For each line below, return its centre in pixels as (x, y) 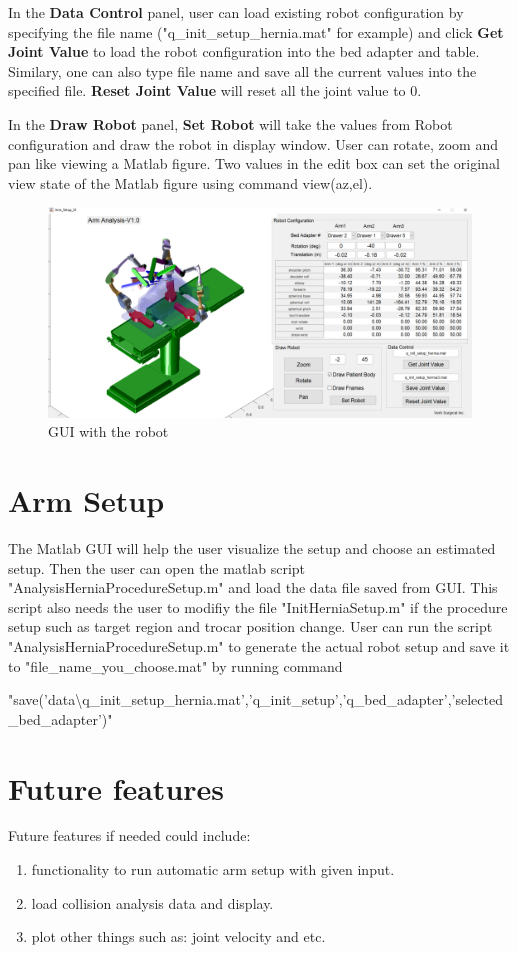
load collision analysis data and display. (152, 902)
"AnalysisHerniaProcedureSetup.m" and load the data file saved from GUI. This (253, 587)
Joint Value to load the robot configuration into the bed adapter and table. (244, 51)
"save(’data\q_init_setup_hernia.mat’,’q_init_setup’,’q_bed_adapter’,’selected (255, 699)
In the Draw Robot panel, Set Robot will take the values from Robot (230, 123)
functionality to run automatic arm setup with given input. (213, 869)
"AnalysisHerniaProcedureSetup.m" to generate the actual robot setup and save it (259, 645)
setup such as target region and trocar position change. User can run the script (250, 626)
